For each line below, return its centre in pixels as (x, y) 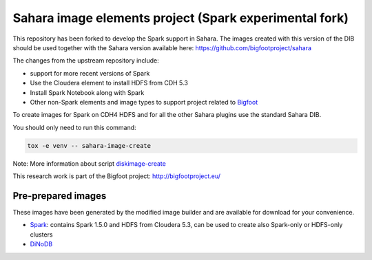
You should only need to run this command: (75, 127)
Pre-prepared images (60, 196)
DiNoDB (41, 244)
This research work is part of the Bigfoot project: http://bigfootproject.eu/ (116, 176)
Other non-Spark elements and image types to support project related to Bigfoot (144, 102)
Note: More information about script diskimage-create (90, 163)
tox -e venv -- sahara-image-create (89, 145)
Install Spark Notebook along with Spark (87, 92)
